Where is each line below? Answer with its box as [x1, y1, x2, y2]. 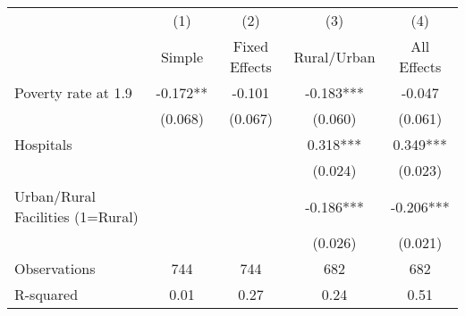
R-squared [14, 284, 79, 304]
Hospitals [14, 134, 72, 154]
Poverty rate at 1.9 [14, 82, 132, 103]
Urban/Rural [14, 186, 97, 206]
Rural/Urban [293, 46, 376, 67]
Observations [14, 258, 96, 279]
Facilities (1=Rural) [14, 206, 139, 227]
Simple [160, 46, 204, 67]
